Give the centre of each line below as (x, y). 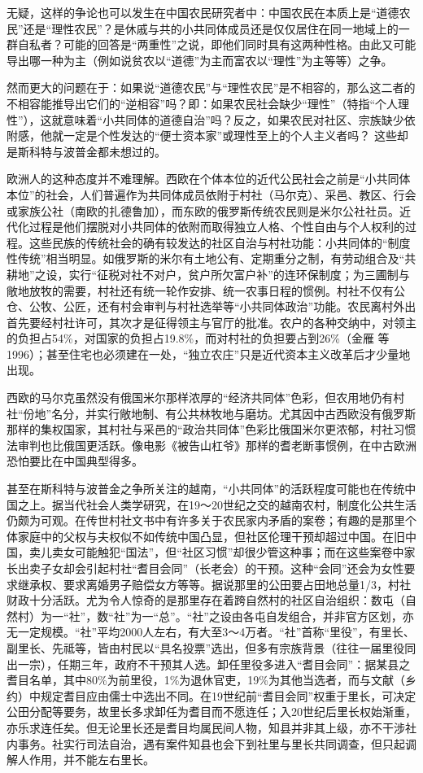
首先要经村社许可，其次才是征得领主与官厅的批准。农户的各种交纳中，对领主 (211, 322)
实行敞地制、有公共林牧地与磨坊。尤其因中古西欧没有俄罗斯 (257, 413)
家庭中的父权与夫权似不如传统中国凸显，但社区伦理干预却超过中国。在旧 (211, 536)
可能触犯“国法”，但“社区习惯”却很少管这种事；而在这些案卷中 (239, 552)
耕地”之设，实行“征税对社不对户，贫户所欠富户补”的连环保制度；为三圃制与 (208, 274)
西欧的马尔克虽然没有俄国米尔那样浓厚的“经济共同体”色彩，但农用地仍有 (200, 397)
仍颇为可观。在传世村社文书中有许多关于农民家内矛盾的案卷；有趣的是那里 (206, 520)
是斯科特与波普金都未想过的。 (86, 151)
